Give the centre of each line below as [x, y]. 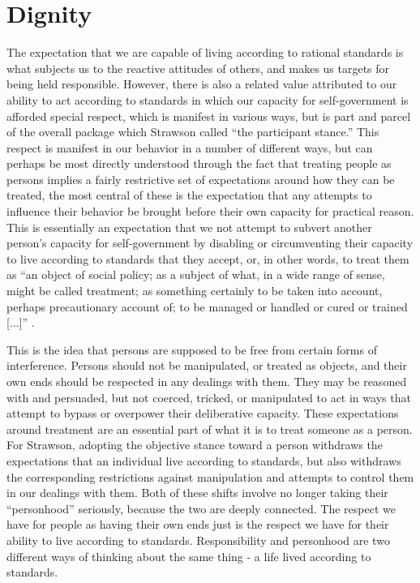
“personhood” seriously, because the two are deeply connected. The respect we [201, 508]
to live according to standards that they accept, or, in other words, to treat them [208, 258]
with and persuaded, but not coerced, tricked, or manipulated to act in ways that [209, 397]
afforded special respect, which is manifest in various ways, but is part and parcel [209, 116]
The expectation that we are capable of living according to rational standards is [205, 52]
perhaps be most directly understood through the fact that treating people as [199, 163]
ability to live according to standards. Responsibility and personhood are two [198, 540]
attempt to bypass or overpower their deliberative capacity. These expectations [203, 413]
